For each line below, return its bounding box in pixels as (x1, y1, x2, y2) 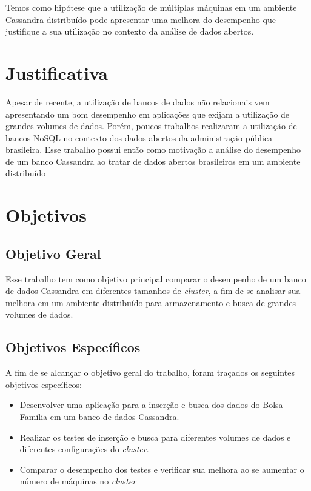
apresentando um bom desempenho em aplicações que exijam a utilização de (5, 107, 290, 120)
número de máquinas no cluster (19, 475, 136, 487)
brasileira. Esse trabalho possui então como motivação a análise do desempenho (5, 143, 301, 156)
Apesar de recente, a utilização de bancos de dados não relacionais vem (5, 95, 270, 108)
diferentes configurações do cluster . (19, 443, 149, 455)
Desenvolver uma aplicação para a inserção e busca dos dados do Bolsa (19, 398, 283, 411)
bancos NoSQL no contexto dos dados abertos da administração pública (5, 131, 273, 144)
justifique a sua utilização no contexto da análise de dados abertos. (5, 25, 254, 38)
